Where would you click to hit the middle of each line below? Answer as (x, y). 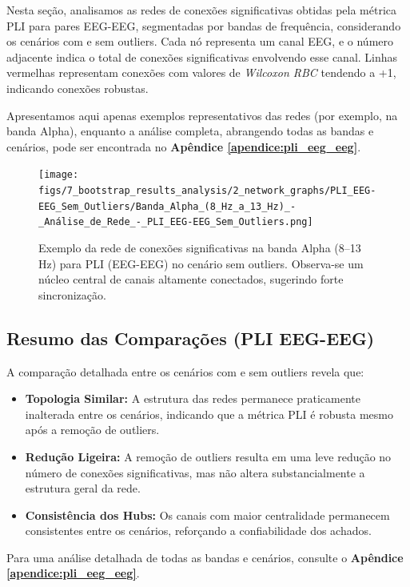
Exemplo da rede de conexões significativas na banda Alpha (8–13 (200, 247)
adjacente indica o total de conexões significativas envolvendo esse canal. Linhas (202, 56)
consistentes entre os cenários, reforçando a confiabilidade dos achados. (198, 531)
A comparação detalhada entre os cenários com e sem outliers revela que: (185, 371)
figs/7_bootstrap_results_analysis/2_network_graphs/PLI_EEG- (207, 191)
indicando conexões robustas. (78, 88)
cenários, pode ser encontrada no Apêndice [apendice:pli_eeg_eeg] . (184, 146)
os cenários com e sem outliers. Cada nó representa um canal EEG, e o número (200, 41)
